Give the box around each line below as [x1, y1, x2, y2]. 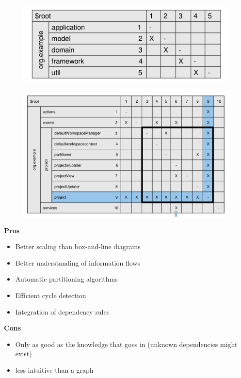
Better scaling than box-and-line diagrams [15, 241, 141, 252]
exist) [15, 348, 32, 359]
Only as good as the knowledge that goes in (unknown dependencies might [15, 339, 238, 349]
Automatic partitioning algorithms [15, 274, 118, 284]
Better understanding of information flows [15, 257, 140, 268]
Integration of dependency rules [15, 306, 110, 316]
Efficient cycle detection [15, 290, 86, 300]
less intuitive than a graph [15, 364, 94, 375]
